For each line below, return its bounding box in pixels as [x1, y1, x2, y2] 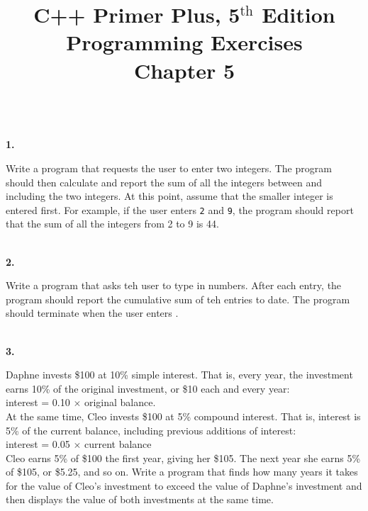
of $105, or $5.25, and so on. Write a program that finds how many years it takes [6, 464, 358, 479]
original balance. [84, 395, 156, 410]
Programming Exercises [66, 28, 303, 57]
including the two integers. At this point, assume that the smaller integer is [6, 189, 333, 203]
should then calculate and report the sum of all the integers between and [6, 174, 323, 189]
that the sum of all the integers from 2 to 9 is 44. [6, 216, 219, 231]
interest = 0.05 [6, 437, 70, 451]
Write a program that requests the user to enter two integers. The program [6, 160, 332, 175]
